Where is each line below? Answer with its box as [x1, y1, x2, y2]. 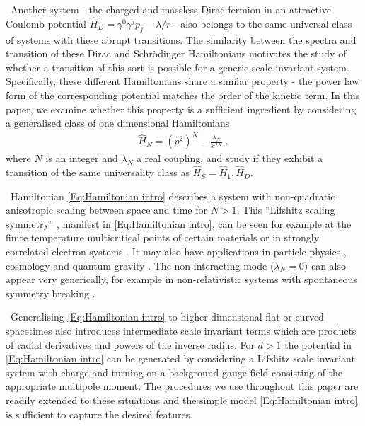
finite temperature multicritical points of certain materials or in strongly [6, 230, 320, 245]
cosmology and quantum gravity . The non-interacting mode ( [6, 258, 274, 272]
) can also [303, 258, 347, 272]
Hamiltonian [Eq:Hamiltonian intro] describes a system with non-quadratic [10, 188, 335, 203]
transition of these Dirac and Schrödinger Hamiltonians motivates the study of [6, 46, 347, 61]
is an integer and [45, 151, 118, 166]
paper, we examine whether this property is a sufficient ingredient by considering [6, 101, 357, 116]
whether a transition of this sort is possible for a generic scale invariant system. [6, 59, 349, 74]
